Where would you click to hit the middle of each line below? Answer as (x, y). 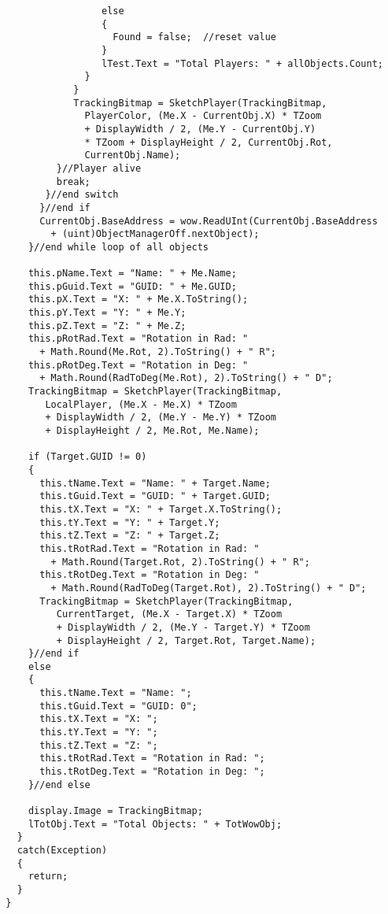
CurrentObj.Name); (133, 155)
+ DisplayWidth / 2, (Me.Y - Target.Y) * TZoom (183, 627)
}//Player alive (99, 168)
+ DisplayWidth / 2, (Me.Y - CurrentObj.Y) (200, 129)
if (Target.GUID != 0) (87, 457)
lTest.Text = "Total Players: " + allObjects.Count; (242, 63)
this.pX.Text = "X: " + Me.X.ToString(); (138, 300)
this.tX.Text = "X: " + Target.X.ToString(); (161, 509)
